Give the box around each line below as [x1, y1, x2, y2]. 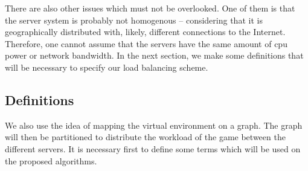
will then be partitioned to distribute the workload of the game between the [5, 131, 286, 143]
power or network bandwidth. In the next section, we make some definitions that [5, 49, 304, 62]
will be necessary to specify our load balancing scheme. [5, 60, 208, 73]
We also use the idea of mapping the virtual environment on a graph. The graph [5, 118, 303, 131]
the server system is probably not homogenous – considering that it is [5, 13, 263, 26]
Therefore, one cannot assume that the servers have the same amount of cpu [5, 37, 287, 50]
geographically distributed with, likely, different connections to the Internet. [5, 25, 286, 38]
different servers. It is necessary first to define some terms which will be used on [5, 142, 301, 155]
